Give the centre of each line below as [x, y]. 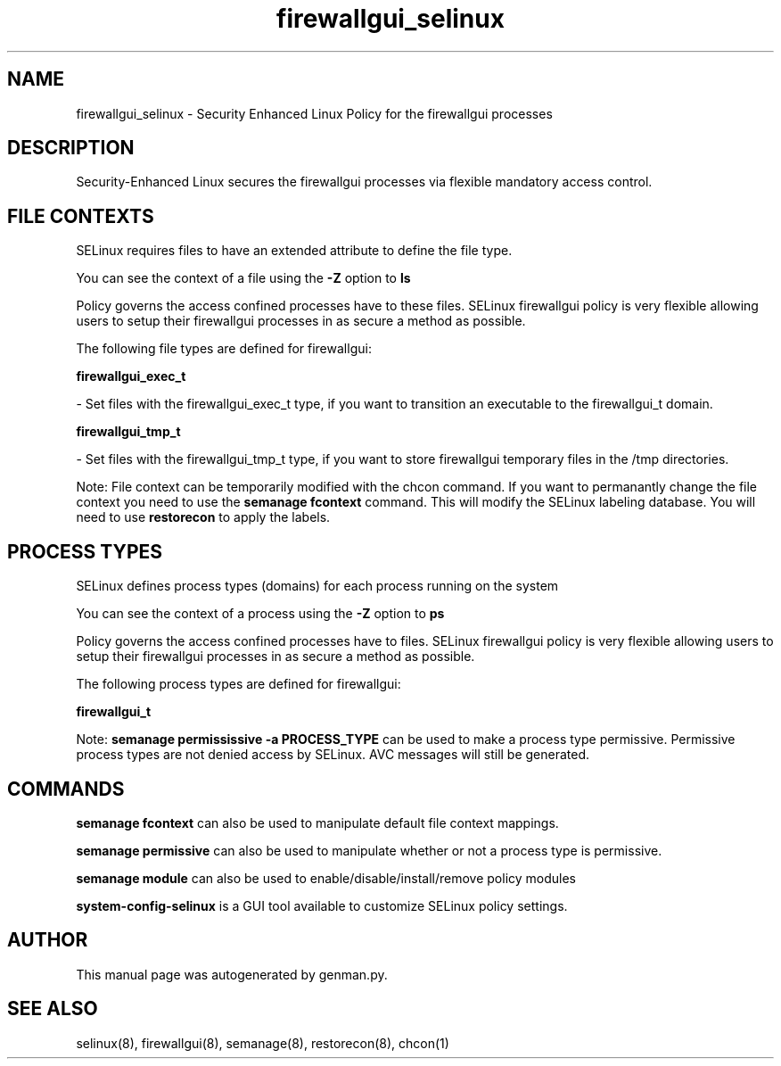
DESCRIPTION [71, 148]
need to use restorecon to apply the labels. [203, 517]
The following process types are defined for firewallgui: [238, 684]
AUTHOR [48, 940]
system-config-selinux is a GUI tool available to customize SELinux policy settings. [322, 905]
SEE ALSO [53, 1009]
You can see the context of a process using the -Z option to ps [260, 614]
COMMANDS [66, 789]
